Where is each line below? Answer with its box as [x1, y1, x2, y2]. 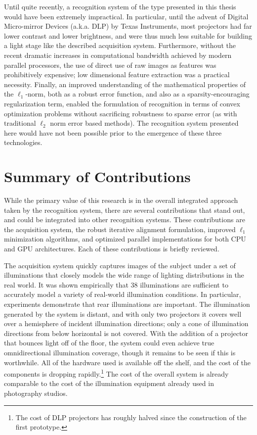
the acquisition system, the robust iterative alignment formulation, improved [4, 224, 236, 234]
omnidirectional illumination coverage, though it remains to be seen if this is [4, 347, 236, 357]
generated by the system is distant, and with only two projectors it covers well [4, 308, 242, 319]
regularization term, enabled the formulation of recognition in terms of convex [4, 98, 240, 108]
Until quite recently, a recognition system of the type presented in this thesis [4, 1, 236, 11]
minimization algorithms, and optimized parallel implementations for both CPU [4, 234, 246, 244]
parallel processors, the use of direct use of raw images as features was [4, 59, 216, 70]
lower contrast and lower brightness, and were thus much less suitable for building [4, 30, 253, 41]
